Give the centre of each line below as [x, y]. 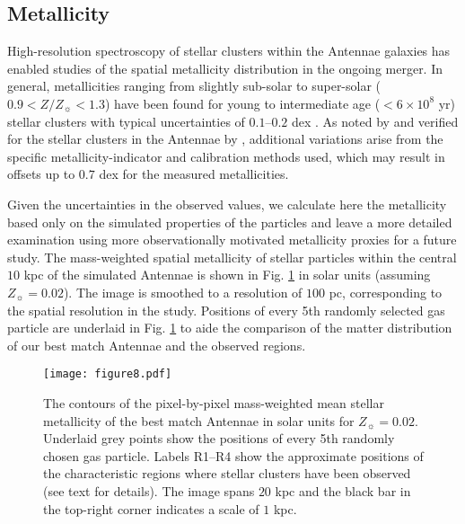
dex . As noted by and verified [375, 121]
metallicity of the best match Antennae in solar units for [199, 420]
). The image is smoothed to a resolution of [183, 292]
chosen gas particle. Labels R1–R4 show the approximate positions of [233, 455]
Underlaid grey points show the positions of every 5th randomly [219, 438]
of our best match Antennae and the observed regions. [157, 345]
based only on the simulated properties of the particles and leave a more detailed [230, 222]
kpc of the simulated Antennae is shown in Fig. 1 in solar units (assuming [227, 275]
